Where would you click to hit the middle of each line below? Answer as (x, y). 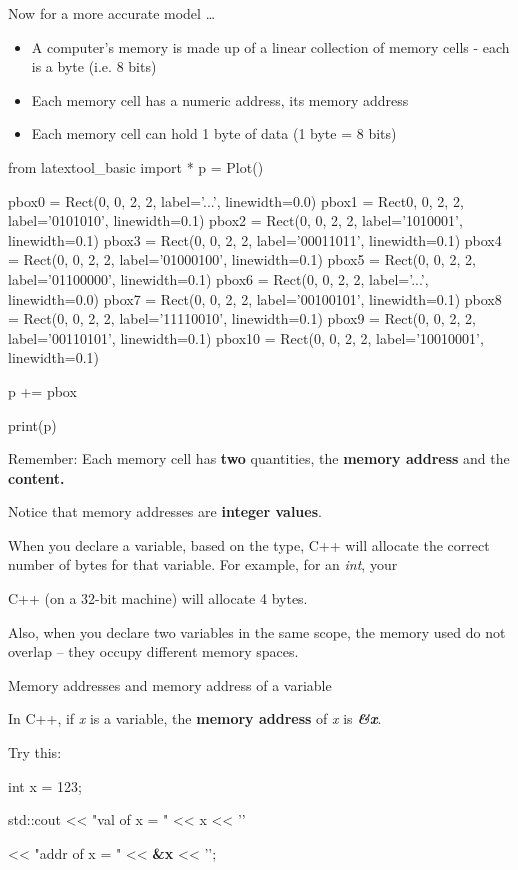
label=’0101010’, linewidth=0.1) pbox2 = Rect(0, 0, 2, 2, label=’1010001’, (235, 220)
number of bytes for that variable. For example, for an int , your (203, 564)
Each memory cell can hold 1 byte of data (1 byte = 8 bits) (214, 133)
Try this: (35, 752)
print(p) (32, 424)
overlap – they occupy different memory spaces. (153, 651)
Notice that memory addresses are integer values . (165, 511)
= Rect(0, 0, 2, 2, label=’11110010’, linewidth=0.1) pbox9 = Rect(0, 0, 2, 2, (242, 318)
